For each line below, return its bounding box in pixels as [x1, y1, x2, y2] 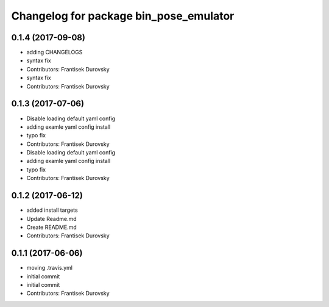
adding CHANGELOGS [26, 49, 83, 56]
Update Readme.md [26, 215, 77, 222]
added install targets [26, 206, 79, 214]
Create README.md [26, 223, 77, 231]
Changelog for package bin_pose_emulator [11, 9, 235, 23]
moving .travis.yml [26, 264, 73, 272]
